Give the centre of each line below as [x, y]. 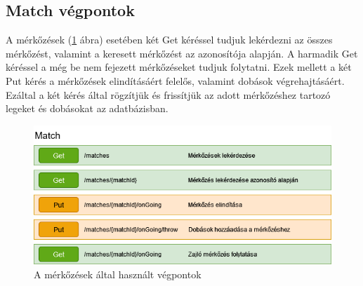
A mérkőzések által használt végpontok [118, 274]
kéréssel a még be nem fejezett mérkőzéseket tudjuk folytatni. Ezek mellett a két [179, 67]
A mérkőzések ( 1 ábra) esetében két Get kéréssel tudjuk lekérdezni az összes [169, 40]
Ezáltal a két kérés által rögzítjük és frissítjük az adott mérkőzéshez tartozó [168, 94]
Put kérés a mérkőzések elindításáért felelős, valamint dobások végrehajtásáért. [175, 80]
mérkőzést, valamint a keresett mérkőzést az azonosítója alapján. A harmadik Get [182, 53]
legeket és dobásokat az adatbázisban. [87, 108]
